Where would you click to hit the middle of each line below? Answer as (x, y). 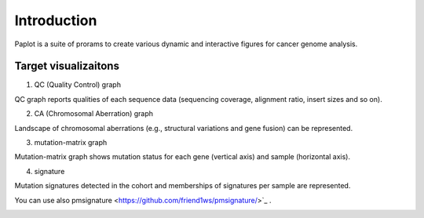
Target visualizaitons (67, 66)
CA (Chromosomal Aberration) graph (93, 114)
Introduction (56, 20)
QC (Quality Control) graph (78, 85)
